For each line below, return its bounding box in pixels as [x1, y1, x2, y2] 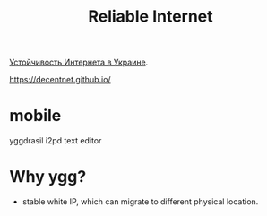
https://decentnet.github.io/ [9, 74, 111, 85]
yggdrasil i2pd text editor [9, 135, 102, 146]
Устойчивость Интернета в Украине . [9, 56, 149, 68]
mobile [9, 106, 62, 126]
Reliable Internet [88, 6, 213, 27]
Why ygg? [9, 167, 87, 187]
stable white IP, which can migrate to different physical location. [22, 196, 259, 207]
